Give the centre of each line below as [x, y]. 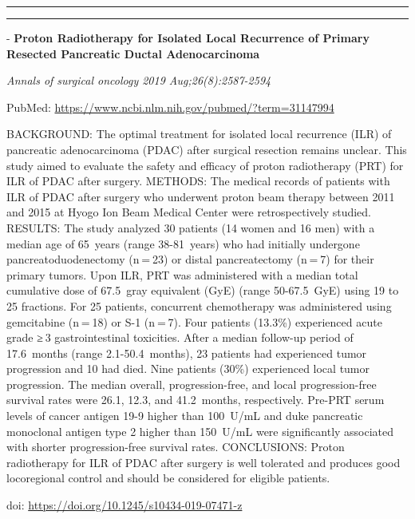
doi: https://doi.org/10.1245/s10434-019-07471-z [125, 505]
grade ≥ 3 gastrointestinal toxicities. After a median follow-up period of [180, 337]
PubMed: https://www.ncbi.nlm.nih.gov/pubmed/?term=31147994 [170, 107]
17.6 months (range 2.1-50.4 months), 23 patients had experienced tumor [187, 353]
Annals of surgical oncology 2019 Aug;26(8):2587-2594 [139, 80]
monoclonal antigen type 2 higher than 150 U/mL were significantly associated [200, 431]
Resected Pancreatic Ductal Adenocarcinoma [133, 53]
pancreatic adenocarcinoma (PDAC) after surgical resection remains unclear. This [207, 149]
